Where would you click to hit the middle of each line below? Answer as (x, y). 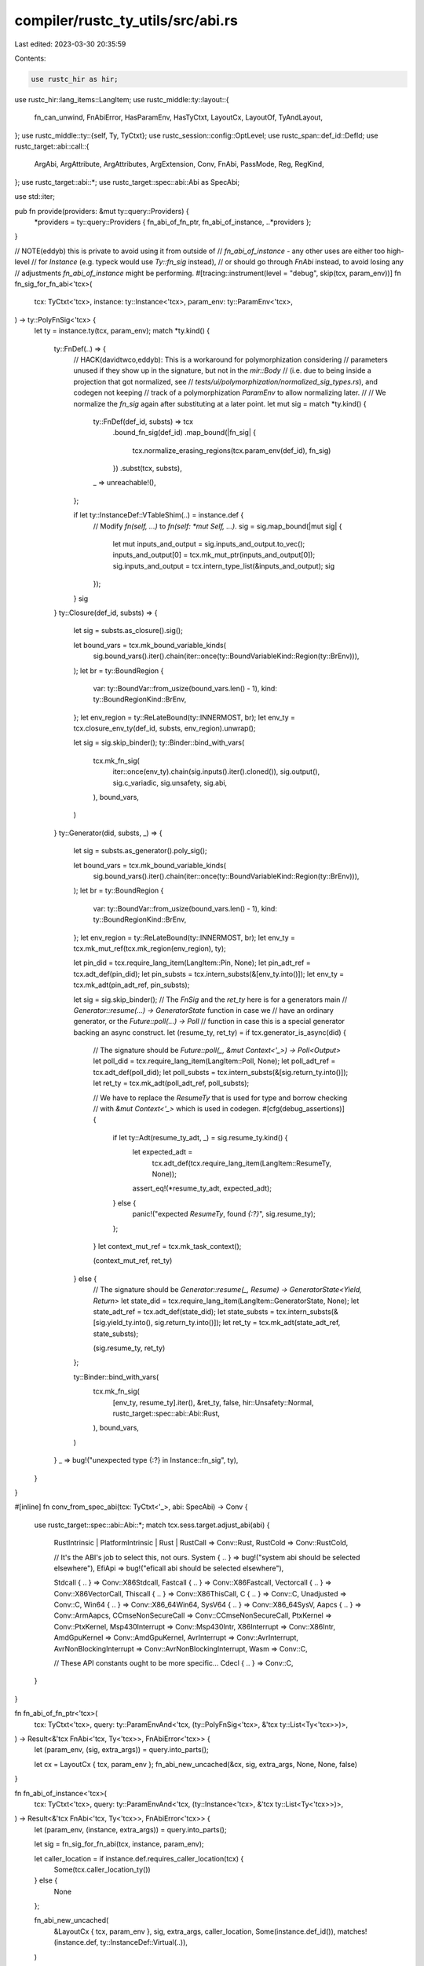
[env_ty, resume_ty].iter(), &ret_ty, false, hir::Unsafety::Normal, (213, 1402)
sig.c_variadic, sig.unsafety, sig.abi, (170, 782)
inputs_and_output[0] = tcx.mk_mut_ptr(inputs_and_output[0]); (214, 555)
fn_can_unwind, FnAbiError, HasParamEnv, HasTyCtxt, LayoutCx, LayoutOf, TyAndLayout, (179, 117)
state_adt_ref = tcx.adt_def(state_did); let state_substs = (184, 1311)
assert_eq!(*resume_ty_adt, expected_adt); (202, 1188)
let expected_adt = (163, 1152)
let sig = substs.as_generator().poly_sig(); (140, 851)
